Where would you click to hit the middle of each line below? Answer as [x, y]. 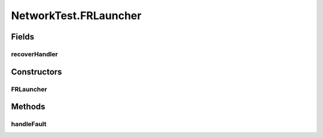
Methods [28, 107]
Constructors [36, 72]
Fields [23, 37]
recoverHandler [34, 54]
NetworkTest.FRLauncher [76, 16]
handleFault [29, 124]
